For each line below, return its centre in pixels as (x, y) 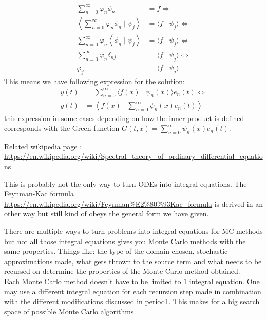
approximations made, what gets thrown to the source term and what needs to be (133, 261)
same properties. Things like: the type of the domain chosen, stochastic (116, 251)
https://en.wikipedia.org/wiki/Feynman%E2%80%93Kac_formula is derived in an (133, 203)
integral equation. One (224, 281)
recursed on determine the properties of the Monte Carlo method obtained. (122, 271)
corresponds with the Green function (62, 128)
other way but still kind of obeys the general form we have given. (107, 214)
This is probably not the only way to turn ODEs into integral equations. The (126, 183)
